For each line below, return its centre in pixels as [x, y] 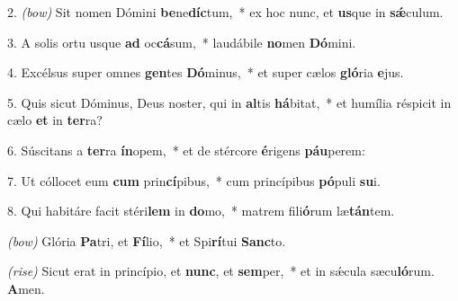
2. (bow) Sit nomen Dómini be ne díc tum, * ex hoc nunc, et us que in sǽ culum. [225, 12]
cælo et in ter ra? [55, 120]
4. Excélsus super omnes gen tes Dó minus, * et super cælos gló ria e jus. [206, 72]
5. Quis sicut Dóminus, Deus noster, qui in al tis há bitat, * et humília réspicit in [229, 102]
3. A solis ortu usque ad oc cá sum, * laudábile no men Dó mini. [182, 42]
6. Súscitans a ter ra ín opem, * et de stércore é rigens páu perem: [186, 150]
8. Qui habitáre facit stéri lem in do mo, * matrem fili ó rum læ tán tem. [201, 211]
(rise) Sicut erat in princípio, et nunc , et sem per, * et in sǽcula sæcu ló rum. [221, 271]
